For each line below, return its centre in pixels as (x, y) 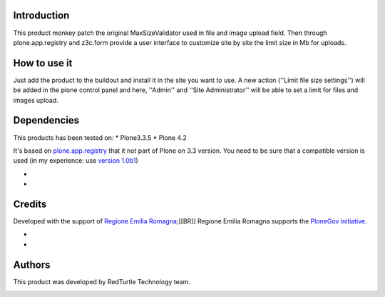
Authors (32, 265)
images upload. (36, 100)
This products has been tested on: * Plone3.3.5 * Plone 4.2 (100, 137)
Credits (30, 204)
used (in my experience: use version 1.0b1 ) (76, 161)
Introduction (41, 15)
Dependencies (46, 120)
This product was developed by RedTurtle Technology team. (102, 281)
